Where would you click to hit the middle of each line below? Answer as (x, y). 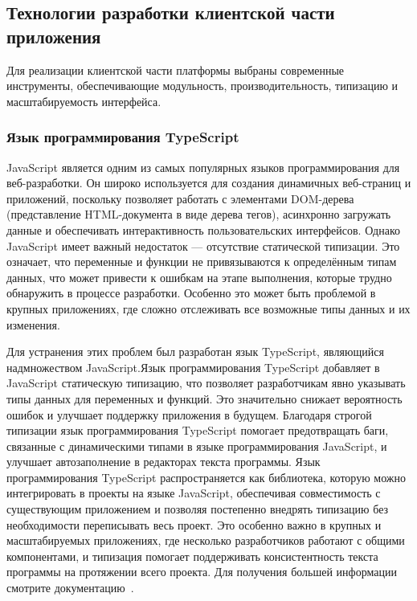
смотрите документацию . (70, 588)
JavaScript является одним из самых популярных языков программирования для (203, 167)
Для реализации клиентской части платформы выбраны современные (176, 70)
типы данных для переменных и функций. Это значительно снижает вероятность (204, 398)
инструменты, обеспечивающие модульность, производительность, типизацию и (202, 86)
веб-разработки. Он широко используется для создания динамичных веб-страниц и (209, 183)
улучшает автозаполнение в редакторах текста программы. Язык (164, 462)
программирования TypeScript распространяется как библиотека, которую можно (206, 477)
